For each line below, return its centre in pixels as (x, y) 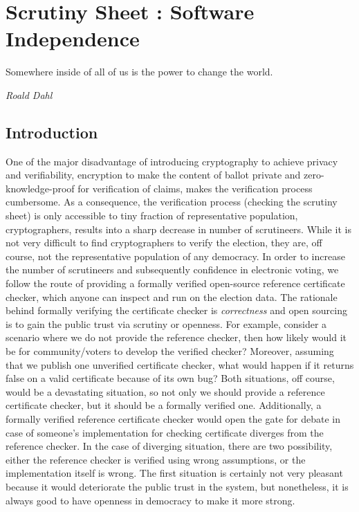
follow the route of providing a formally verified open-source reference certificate (175, 283)
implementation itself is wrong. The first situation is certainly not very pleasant (174, 473)
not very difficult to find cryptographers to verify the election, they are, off (164, 243)
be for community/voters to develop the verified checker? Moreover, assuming (170, 351)
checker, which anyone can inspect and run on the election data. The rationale (172, 296)
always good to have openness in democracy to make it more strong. (150, 500)
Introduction (52, 132)
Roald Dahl (29, 94)
